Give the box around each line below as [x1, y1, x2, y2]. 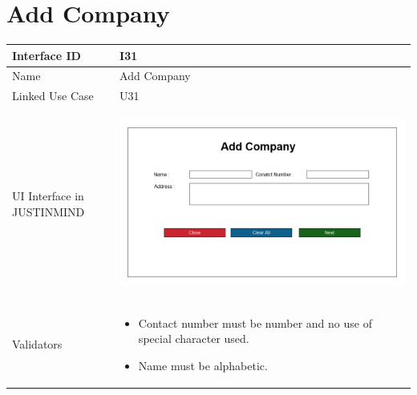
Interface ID [12, 46, 81, 63]
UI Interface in [12, 187, 84, 204]
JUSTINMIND [12, 203, 85, 220]
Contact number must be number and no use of [138, 314, 372, 331]
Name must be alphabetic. [138, 357, 268, 373]
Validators [12, 336, 63, 353]
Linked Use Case [12, 87, 94, 104]
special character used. [138, 330, 249, 347]
